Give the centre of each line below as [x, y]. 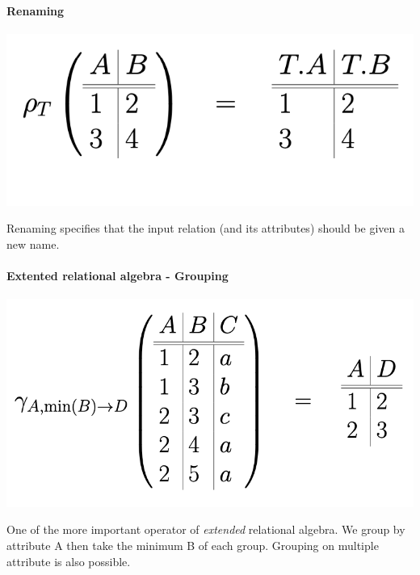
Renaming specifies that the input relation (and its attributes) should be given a [206, 228]
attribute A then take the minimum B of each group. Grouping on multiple [193, 545]
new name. [33, 243]
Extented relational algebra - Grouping [118, 275]
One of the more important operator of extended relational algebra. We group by [206, 529]
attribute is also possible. [69, 561]
